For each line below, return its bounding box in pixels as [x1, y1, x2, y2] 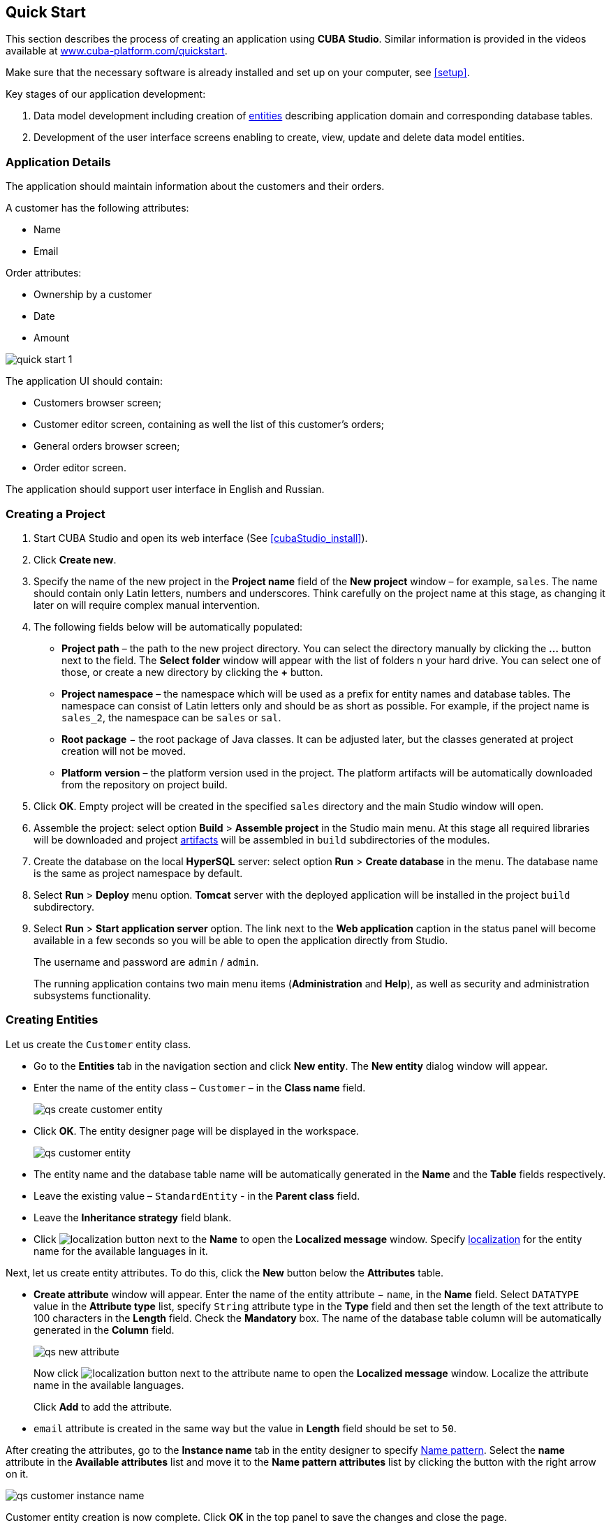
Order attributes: [6, 267, 82, 279]
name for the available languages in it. [34, 1244, 208, 1257]
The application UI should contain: [6, 375, 163, 388]
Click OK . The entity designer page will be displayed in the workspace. [34, 1124, 359, 1137]
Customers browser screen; [34, 397, 161, 409]
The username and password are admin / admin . [34, 955, 259, 968]
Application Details [6, 154, 111, 169]
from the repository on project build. [61, 778, 228, 790]
